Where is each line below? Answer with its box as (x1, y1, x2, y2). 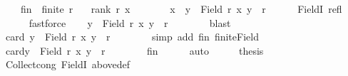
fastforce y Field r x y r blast (29, 15, 231, 30)
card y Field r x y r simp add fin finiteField (5, 29, 259, 44)
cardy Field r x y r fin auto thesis (5, 43, 264, 58)
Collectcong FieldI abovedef (5, 57, 130, 72)
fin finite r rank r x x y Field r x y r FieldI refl (20, 1, 342, 16)
